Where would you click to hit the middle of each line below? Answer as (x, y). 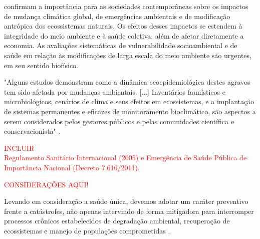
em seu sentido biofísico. (41, 65)
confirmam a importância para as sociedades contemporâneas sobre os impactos (126, 6)
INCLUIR (19, 148)
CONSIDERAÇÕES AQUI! (46, 184)
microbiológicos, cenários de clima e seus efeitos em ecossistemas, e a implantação (129, 101)
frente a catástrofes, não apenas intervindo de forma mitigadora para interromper (129, 211)
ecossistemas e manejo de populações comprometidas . (87, 230)
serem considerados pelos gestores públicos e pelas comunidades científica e (119, 121)
